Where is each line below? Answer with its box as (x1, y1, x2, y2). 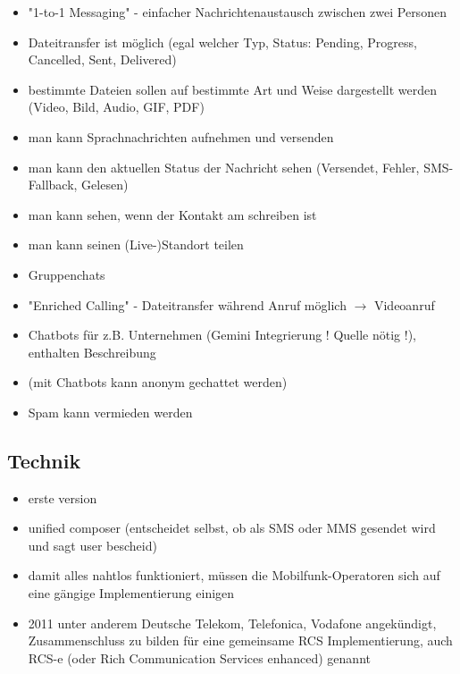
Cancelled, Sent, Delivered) (28, 50, 177, 69)
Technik (7, 446, 81, 474)
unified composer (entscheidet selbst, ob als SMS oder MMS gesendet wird (28, 518, 436, 537)
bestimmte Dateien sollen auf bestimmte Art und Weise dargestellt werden (28, 80, 438, 98)
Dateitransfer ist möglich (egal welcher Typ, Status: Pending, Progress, (28, 32, 417, 51)
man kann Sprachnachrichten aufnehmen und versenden (28, 127, 334, 146)
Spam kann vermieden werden (28, 402, 193, 421)
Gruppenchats (28, 265, 105, 283)
